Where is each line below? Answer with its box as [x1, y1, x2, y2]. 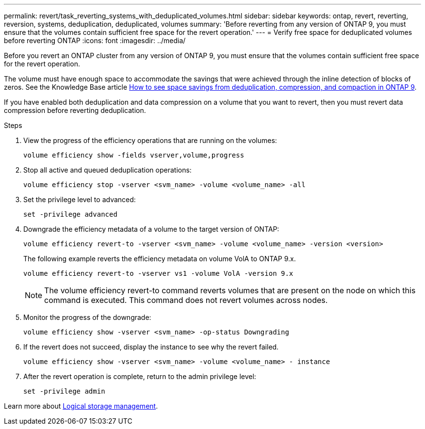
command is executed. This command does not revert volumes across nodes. [44, 295, 328, 305]
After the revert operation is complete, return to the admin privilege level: [23, 372, 256, 381]
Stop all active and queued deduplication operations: [23, 166, 192, 174]
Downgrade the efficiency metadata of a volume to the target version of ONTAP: [23, 225, 279, 233]
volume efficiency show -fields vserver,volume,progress [23, 151, 245, 159]
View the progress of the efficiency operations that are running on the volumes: [23, 136, 277, 144]
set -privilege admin [23, 387, 105, 395]
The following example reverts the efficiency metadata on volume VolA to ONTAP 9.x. [23, 254, 296, 263]
